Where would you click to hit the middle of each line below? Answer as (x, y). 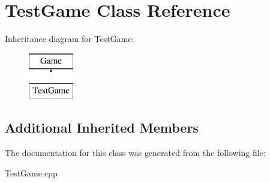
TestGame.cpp (31, 172)
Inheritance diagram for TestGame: (70, 39)
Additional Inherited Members (102, 127)
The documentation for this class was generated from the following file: (135, 153)
